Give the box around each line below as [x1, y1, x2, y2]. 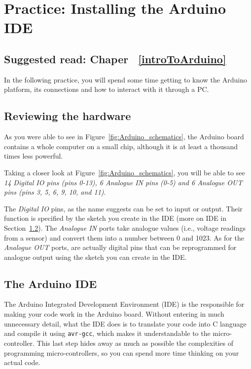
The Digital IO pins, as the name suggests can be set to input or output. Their [4, 203, 243, 213]
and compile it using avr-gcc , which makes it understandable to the [4, 328, 211, 338]
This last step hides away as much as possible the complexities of [36, 337, 234, 348]
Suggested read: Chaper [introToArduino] [4, 51, 226, 66]
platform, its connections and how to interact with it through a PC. [4, 84, 209, 94]
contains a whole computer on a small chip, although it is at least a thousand [4, 141, 238, 151]
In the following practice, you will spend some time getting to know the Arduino [4, 74, 247, 84]
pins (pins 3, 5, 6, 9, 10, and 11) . [4, 187, 106, 197]
